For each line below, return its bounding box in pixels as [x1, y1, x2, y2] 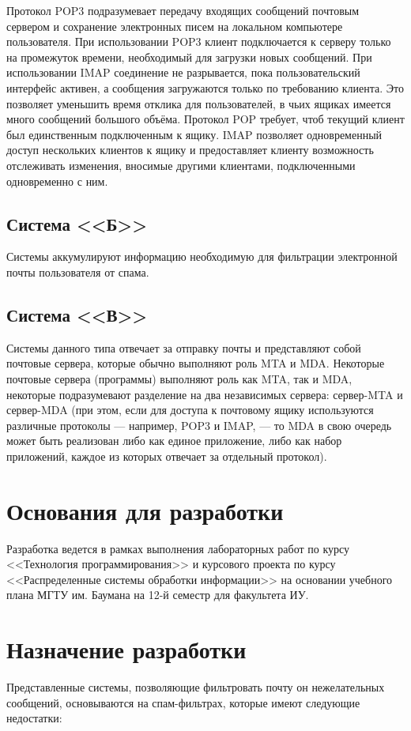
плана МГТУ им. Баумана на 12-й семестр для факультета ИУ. [6, 586, 309, 603]
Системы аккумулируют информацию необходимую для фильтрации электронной [6, 248, 398, 265]
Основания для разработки [6, 494, 284, 526]
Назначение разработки [6, 633, 247, 665]
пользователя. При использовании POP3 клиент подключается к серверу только [6, 33, 391, 50]
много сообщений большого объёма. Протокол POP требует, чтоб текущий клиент [6, 111, 405, 127]
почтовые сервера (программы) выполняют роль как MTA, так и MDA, [6, 370, 353, 386]
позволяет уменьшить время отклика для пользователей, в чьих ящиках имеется [6, 95, 391, 111]
